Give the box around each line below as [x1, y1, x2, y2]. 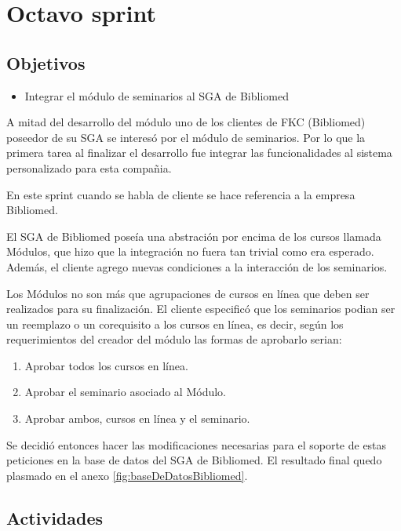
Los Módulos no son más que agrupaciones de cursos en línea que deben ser [6, 285, 370, 301]
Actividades [6, 505, 104, 529]
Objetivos [6, 50, 86, 75]
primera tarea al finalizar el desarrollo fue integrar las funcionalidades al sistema [6, 144, 392, 161]
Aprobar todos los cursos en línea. [24, 357, 188, 373]
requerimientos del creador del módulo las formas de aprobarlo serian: [6, 331, 342, 347]
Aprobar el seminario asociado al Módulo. [24, 384, 226, 400]
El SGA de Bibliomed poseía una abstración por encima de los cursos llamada [6, 227, 381, 244]
